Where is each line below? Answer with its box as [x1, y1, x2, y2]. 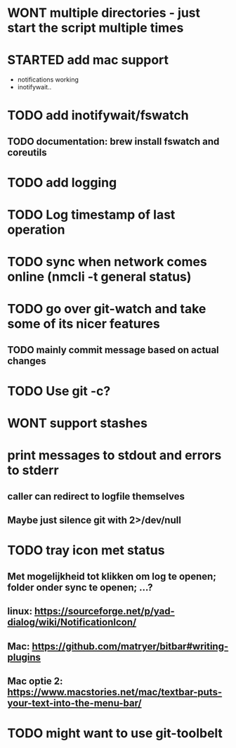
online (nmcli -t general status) [7, 269, 192, 285]
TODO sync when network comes [7, 254, 207, 270]
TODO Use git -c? [7, 383, 111, 399]
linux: [7, 605, 33, 617]
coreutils [7, 146, 47, 158]
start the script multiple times [7, 20, 184, 36]
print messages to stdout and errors [7, 448, 222, 464]
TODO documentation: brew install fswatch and [7, 135, 220, 147]
